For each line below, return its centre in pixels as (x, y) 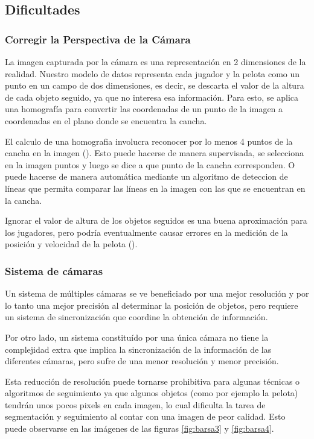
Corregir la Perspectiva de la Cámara (98, 39)
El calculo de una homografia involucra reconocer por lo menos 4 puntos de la (149, 141)
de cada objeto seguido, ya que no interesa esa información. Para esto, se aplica (152, 97)
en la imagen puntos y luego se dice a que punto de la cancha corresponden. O (150, 164)
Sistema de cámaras (54, 270)
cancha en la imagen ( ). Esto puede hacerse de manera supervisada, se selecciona (154, 153)
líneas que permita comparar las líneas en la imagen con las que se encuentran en (155, 188)
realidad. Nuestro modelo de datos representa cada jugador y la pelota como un (152, 73)
